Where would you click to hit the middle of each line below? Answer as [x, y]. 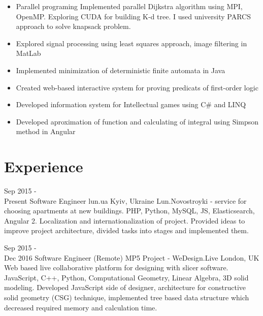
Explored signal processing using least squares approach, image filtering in [131, 43]
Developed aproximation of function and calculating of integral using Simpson [137, 121]
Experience [44, 166]
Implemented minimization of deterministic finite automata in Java [121, 70]
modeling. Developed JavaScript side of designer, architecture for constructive [125, 287]
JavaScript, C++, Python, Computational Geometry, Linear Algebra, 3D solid [126, 277]
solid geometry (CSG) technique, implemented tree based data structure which [127, 297]
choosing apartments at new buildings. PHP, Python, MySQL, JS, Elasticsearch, [129, 211]
